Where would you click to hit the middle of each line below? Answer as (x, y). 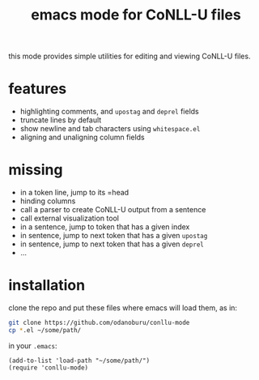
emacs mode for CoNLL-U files (136, 15)
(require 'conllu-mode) (49, 367)
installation (47, 286)
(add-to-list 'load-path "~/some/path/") (79, 361)
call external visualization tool (70, 218)
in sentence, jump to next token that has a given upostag (114, 236)
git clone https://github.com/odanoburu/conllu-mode (99, 322)
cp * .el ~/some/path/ (45, 330)
